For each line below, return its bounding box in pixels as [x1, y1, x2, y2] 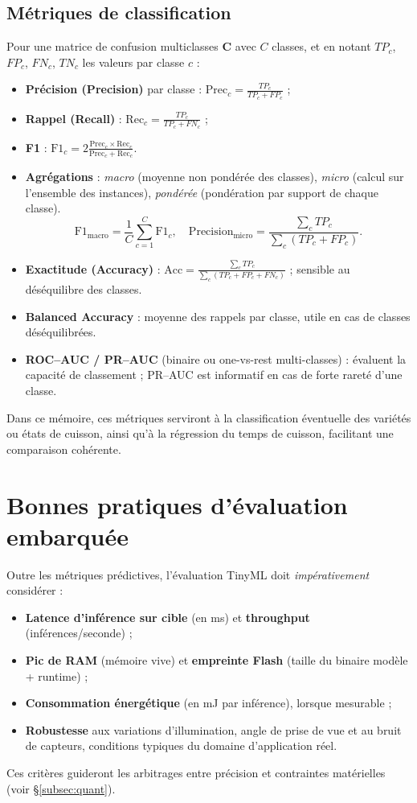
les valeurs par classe [82, 53, 185, 70]
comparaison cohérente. [6, 440, 121, 457]
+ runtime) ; [25, 667, 88, 684]
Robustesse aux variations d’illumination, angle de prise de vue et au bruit [25, 721, 402, 738]
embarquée [6, 519, 129, 552]
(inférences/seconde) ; [25, 624, 133, 641]
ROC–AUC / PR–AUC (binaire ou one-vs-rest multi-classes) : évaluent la [25, 350, 407, 367]
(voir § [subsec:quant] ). [6, 780, 116, 797]
